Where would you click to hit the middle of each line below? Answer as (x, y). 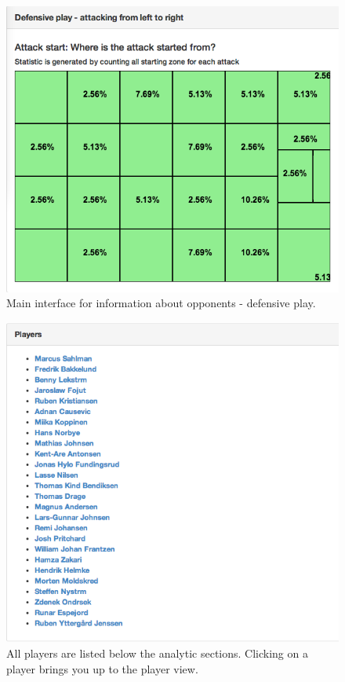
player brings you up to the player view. (102, 668)
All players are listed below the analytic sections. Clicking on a (157, 653)
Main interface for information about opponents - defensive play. (161, 303)
